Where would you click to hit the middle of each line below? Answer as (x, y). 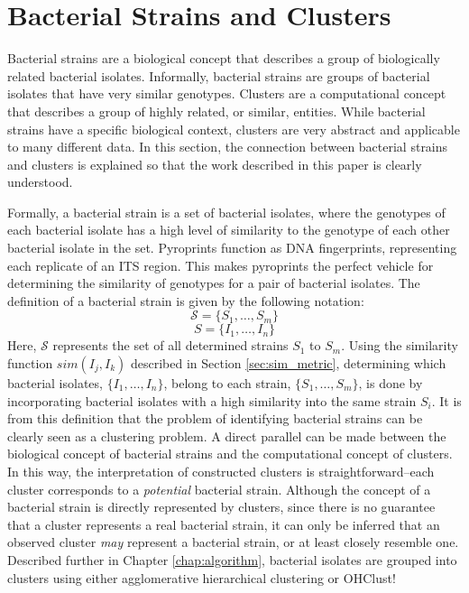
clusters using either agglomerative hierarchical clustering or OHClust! (202, 577)
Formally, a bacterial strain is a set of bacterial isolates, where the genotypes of (226, 212)
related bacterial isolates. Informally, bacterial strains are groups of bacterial (219, 75)
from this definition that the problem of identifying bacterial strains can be (215, 418)
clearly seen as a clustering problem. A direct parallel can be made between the (227, 435)
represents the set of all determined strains (170, 345)
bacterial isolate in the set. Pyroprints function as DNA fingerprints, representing (232, 248)
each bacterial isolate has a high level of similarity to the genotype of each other (229, 230)
